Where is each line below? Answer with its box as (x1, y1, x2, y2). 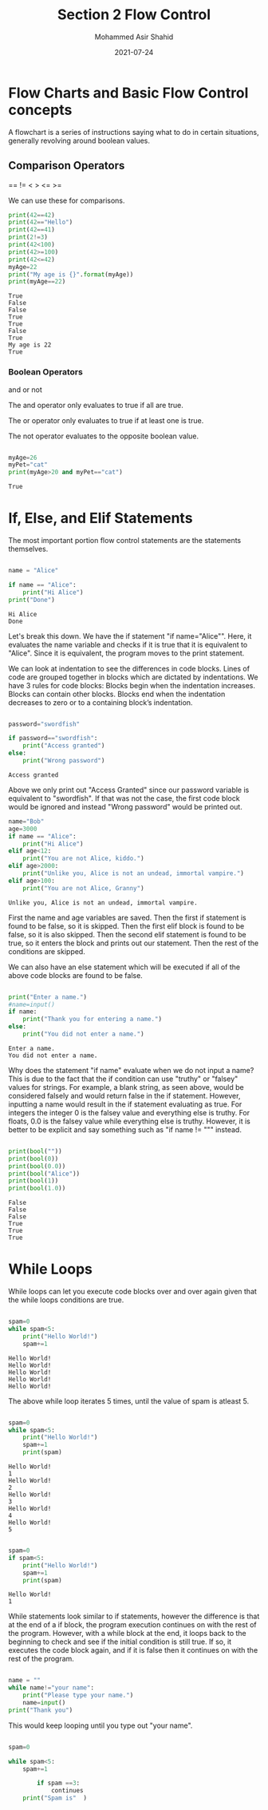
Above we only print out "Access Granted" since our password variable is (8, 785, 250, 794)
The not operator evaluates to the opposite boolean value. (8, 431, 199, 441)
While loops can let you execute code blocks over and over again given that (8, 1287, 258, 1297)
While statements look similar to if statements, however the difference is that (8, 1611, 260, 1622)
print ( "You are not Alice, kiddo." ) (22, 854, 145, 863)
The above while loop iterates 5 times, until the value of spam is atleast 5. (8, 1396, 250, 1406)
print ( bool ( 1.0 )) (8, 1184, 66, 1193)
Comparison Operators (8, 159, 125, 172)
